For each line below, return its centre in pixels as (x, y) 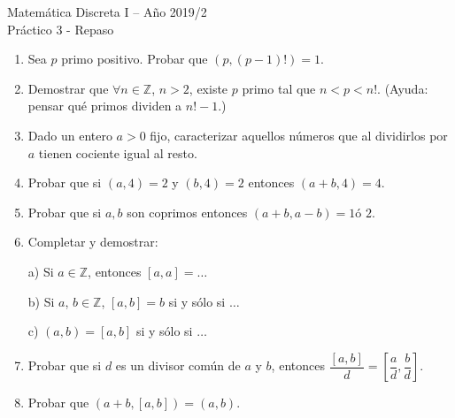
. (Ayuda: (403, 88)
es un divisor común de (178, 365)
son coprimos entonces (187, 212)
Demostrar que (68, 88)
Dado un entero (70, 135)
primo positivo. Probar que (135, 59)
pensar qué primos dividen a (105, 106)
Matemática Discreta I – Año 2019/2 (107, 11)
